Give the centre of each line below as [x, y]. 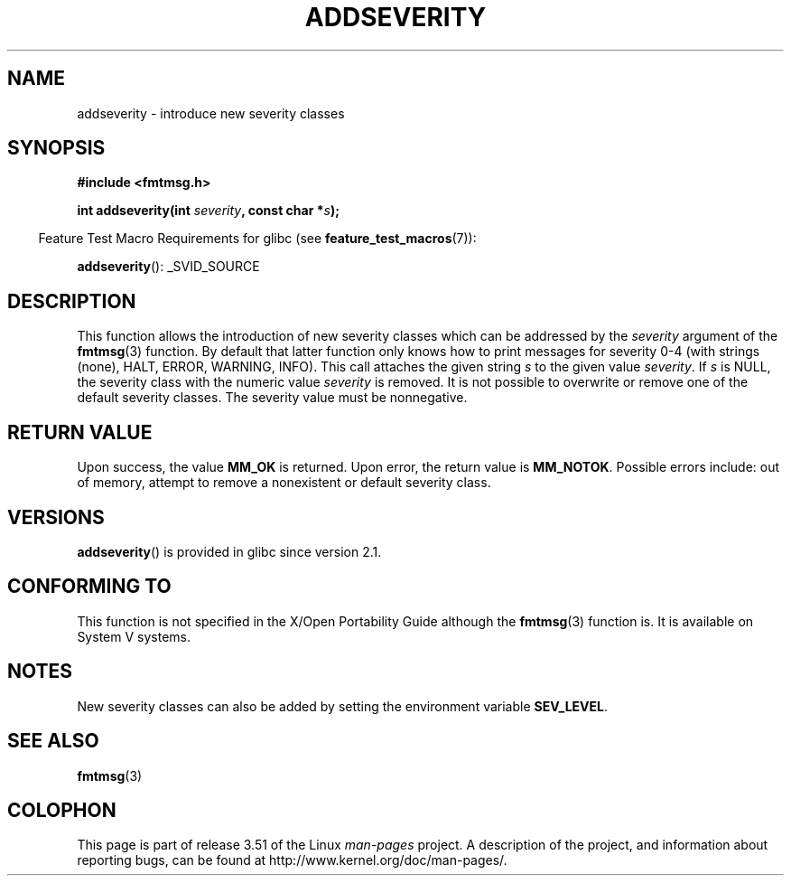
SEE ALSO [53, 741]
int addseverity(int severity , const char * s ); [208, 211]
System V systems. [134, 636]
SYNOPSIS [56, 148]
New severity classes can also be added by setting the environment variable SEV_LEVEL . [343, 706]
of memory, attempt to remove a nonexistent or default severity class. [284, 483]
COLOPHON [62, 810]
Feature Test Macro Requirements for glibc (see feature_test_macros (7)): [257, 239]
